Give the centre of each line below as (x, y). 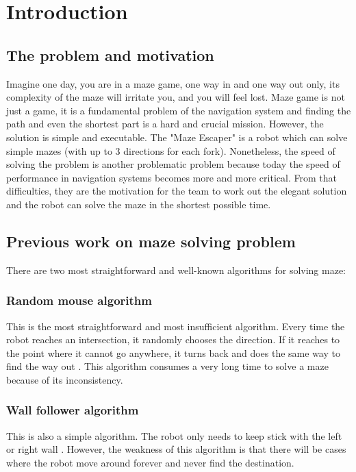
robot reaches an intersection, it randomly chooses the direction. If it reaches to (173, 339)
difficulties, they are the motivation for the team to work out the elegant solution (177, 191)
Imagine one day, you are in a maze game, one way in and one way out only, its (173, 83)
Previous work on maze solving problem (151, 241)
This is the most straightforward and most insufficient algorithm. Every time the (176, 326)
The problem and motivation (110, 54)
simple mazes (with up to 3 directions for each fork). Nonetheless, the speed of (171, 150)
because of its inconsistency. (65, 379)
